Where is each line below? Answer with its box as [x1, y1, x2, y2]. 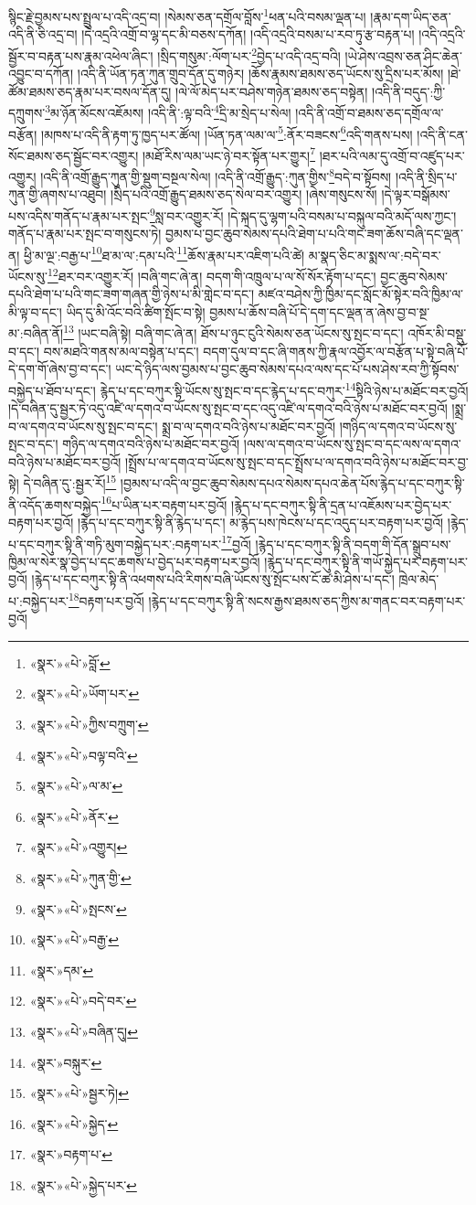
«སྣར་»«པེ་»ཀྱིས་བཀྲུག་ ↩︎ [29, 715, 149, 734]
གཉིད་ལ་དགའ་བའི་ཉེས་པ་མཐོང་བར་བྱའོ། [62, 434, 240, 453]
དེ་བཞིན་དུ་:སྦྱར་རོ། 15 [23, 471, 117, 493]
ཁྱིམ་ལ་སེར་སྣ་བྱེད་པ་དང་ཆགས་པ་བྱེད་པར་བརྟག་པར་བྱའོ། [8, 551, 260, 571]
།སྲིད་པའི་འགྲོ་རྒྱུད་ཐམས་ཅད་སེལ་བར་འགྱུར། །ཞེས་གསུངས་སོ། [111, 185, 377, 204]
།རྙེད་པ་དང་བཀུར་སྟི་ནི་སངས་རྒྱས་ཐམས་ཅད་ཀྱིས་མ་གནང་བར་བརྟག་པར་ [148, 591, 466, 610]
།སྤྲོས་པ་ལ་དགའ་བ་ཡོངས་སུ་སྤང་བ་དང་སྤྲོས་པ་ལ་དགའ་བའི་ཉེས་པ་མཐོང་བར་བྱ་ [125, 452, 469, 471]
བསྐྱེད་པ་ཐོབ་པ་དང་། [8, 380, 96, 400]
